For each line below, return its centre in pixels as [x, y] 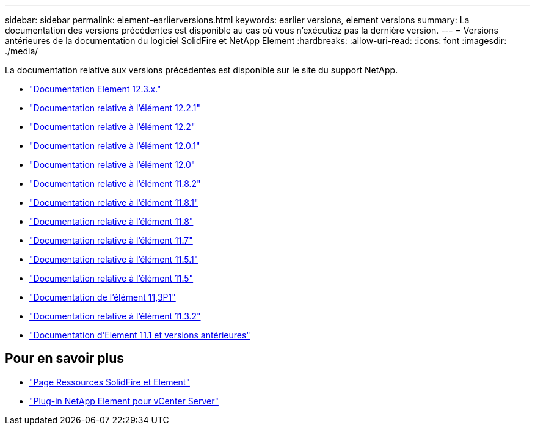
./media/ [22, 51]
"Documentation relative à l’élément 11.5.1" [114, 259]
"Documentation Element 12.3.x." [95, 89]
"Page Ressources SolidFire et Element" [110, 382]
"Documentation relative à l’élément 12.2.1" [115, 108]
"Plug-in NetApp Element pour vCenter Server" [124, 401]
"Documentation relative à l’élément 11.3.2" [115, 316]
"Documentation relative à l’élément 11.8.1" [114, 202]
